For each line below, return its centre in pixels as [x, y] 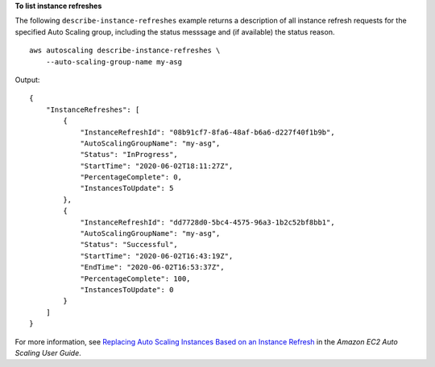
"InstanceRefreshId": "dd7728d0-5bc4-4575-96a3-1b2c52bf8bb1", [207, 222]
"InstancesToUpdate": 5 [127, 188]
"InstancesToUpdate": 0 [127, 289]
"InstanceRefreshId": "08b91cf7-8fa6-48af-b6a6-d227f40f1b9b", [207, 132]
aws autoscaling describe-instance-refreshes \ [125, 51]
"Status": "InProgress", [129, 155]
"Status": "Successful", [129, 245]
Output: [27, 80]
